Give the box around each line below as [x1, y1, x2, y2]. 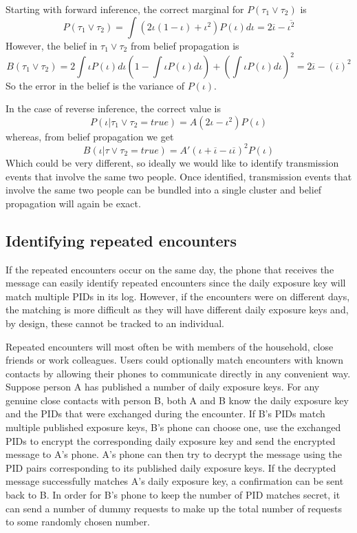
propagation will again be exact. [6, 196, 141, 210]
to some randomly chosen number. [6, 514, 150, 529]
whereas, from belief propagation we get [6, 129, 174, 143]
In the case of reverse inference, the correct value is [6, 101, 221, 116]
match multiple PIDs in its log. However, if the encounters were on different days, [6, 289, 350, 303]
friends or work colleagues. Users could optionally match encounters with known [6, 353, 343, 367]
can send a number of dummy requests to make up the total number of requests [6, 501, 342, 515]
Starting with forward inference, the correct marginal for [6, 2, 244, 16]
